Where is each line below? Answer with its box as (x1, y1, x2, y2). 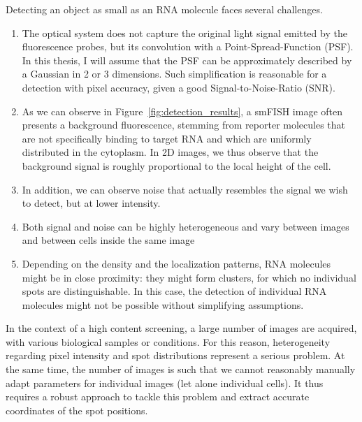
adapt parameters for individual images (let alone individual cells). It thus (6, 375, 324, 390)
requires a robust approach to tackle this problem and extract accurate (6, 389, 310, 404)
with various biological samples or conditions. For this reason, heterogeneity (6, 334, 331, 349)
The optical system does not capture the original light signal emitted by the (22, 25, 347, 40)
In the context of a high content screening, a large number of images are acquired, (6, 321, 357, 335)
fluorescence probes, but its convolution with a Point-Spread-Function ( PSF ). (22, 39, 354, 54)
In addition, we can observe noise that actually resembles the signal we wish (22, 182, 348, 196)
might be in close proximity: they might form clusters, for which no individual (22, 270, 356, 284)
